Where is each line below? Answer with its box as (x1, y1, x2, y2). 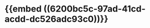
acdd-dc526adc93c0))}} (4, 14, 108, 25)
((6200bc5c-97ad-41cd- (43, 3, 146, 14)
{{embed (4, 3, 42, 14)
